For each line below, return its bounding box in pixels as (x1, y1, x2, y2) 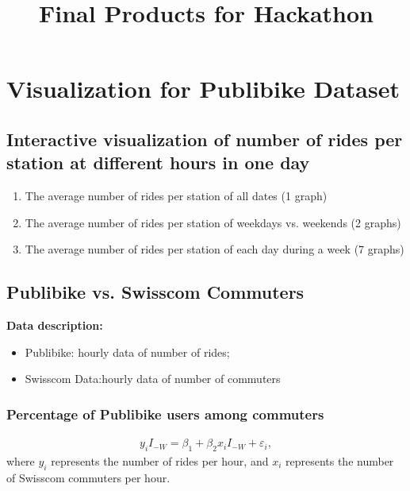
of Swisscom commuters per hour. (6, 469, 171, 485)
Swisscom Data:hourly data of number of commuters (25, 370, 281, 387)
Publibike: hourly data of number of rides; (25, 343, 230, 360)
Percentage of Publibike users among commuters (6, 404, 324, 423)
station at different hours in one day (6, 150, 310, 175)
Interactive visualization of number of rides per (6, 126, 403, 151)
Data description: (6, 317, 103, 334)
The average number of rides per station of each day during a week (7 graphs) (25, 241, 404, 257)
